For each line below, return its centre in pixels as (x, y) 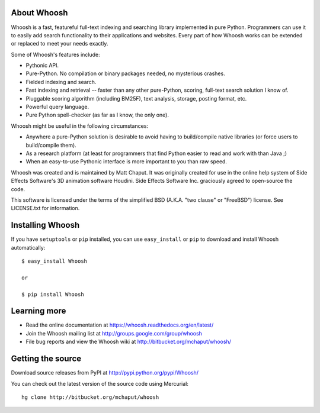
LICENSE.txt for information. (45, 208)
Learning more (39, 311)
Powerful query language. (57, 107)
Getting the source (46, 359)
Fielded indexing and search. (61, 82)
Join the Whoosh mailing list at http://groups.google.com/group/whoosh (114, 333)
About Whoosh (39, 13)
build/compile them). (51, 145)
